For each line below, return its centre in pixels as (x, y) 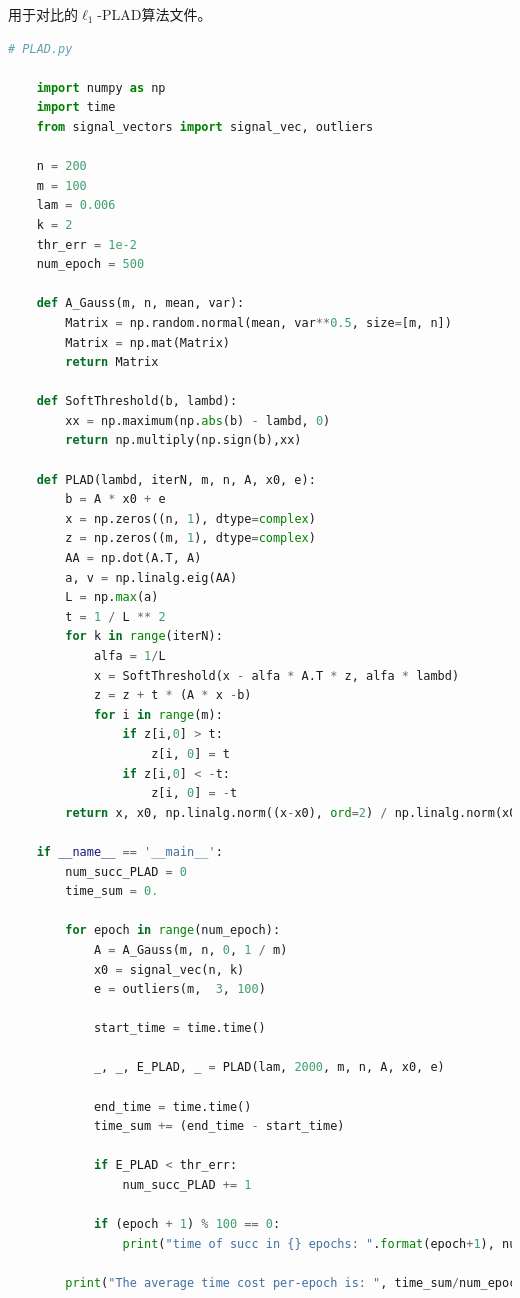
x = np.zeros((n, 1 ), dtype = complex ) (190, 518)
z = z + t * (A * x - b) (172, 695)
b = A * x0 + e (115, 499)
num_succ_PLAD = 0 (126, 871)
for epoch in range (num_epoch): (173, 930)
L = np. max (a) (112, 597)
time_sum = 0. (112, 891)
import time (76, 107)
